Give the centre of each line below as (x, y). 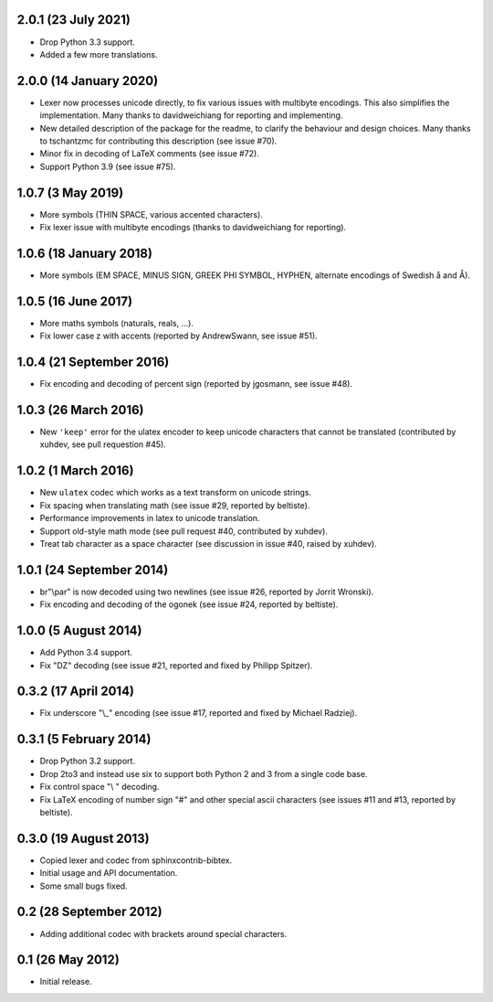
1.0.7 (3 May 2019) (70, 192)
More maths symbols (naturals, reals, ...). (116, 323)
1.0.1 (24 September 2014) (93, 570)
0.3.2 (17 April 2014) (76, 692)
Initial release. (66, 982)
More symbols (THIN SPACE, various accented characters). (152, 214)
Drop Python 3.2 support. (88, 761)
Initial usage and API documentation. (109, 873)
